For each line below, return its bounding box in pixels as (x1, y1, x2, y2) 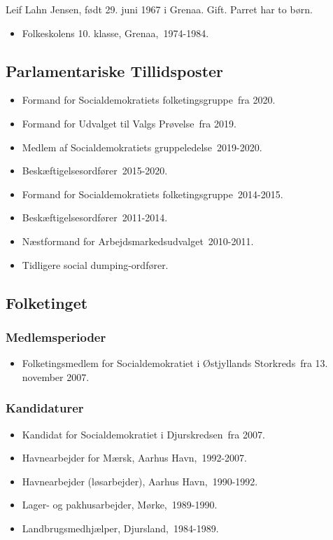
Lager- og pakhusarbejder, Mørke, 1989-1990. (22, 497, 218, 512)
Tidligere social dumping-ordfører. (22, 257, 169, 272)
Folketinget (6, 291, 88, 313)
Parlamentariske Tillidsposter (6, 60, 224, 81)
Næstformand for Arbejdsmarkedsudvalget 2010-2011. (22, 233, 254, 248)
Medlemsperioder (6, 328, 106, 345)
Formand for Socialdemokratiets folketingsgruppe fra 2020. (22, 92, 276, 107)
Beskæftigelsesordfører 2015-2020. (22, 163, 168, 178)
